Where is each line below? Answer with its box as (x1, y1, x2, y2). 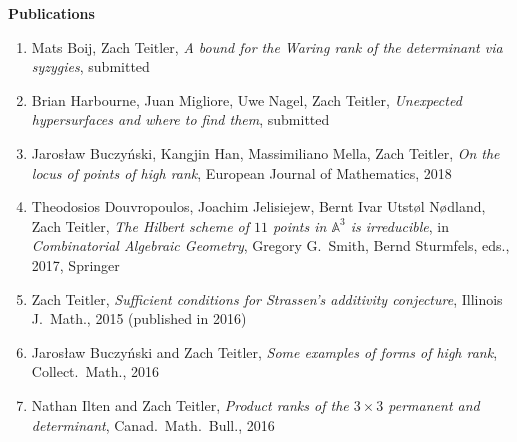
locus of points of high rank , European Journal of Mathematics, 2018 (31, 162, 452, 183)
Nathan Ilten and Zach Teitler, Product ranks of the (31, 394, 349, 415)
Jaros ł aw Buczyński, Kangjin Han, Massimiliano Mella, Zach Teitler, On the (31, 142, 500, 163)
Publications (8, 3, 95, 23)
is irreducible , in (350, 215, 449, 236)
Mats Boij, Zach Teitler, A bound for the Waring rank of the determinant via (31, 36, 503, 57)
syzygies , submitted (31, 56, 150, 77)
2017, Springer (31, 254, 120, 275)
